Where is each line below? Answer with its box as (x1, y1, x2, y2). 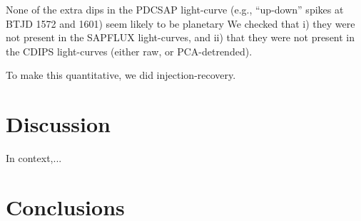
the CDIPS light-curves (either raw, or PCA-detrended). (6, 43, 253, 58)
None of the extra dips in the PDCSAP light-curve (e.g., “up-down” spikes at (6, 2, 344, 16)
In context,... (6, 151, 62, 166)
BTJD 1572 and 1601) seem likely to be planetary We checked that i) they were (6, 16, 355, 31)
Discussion (6, 109, 111, 139)
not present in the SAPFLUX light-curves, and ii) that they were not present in (6, 30, 355, 45)
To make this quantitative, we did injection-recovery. (6, 68, 236, 82)
